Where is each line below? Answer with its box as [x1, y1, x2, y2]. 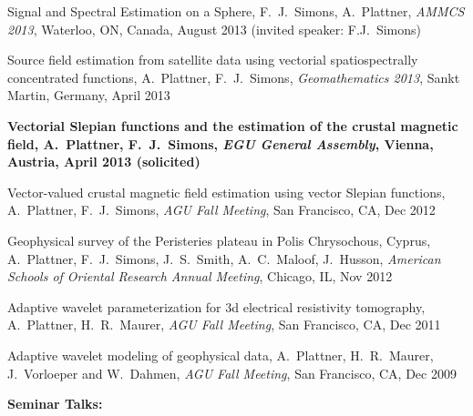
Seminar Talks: [7, 394, 103, 413]
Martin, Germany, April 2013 [7, 86, 170, 105]
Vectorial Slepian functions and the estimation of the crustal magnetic [7, 116, 458, 135]
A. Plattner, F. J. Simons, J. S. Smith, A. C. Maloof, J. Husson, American [7, 249, 441, 268]
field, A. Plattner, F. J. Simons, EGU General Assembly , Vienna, [7, 134, 434, 153]
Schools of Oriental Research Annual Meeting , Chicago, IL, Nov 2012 [7, 267, 393, 286]
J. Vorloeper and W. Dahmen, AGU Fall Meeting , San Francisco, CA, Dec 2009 [7, 363, 457, 382]
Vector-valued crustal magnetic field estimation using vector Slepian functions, [7, 182, 446, 201]
